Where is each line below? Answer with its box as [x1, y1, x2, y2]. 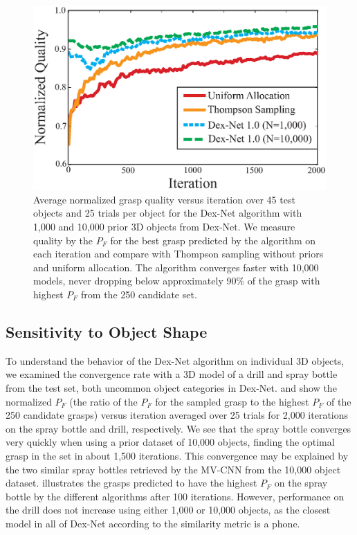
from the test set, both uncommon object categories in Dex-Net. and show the [6, 380, 337, 395]
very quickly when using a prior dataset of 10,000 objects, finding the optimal [6, 435, 335, 449]
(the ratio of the [69, 394, 138, 408]
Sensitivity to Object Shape [6, 320, 208, 342]
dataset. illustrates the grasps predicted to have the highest [6, 475, 257, 490]
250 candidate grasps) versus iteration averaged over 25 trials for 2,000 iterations [6, 408, 349, 422]
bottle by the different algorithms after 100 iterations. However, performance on [6, 489, 345, 503]
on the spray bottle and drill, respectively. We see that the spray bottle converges [6, 421, 351, 435]
